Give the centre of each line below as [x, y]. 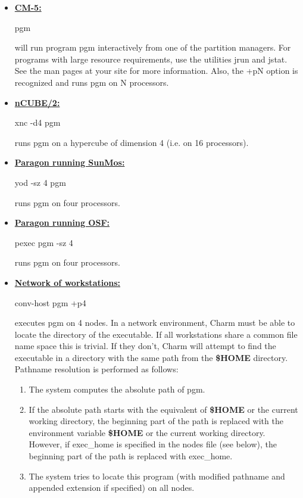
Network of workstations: [67, 282]
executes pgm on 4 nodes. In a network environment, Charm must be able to [155, 323]
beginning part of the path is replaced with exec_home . [131, 456]
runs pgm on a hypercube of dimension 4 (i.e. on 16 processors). [132, 142]
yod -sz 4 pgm [40, 182]
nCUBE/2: [37, 102]
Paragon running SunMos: [70, 162]
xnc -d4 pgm [38, 122]
